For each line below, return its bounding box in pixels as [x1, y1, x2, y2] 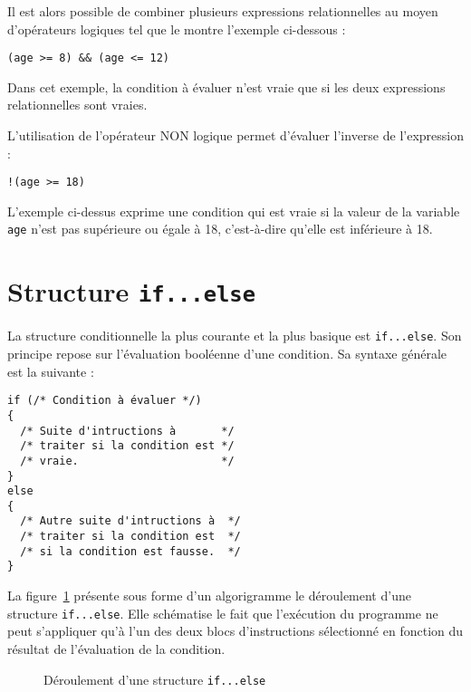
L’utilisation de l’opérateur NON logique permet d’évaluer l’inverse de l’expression [7, 126, 464, 145]
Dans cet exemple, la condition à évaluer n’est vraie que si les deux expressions [7, 77, 446, 96]
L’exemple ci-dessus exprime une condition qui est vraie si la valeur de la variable [7, 201, 460, 220]
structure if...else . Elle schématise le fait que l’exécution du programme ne [7, 603, 438, 622]
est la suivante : [7, 361, 94, 380]
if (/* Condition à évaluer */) [7, 394, 202, 408]
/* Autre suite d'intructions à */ [20, 514, 241, 528]
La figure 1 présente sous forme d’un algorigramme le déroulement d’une [7, 586, 411, 605]
